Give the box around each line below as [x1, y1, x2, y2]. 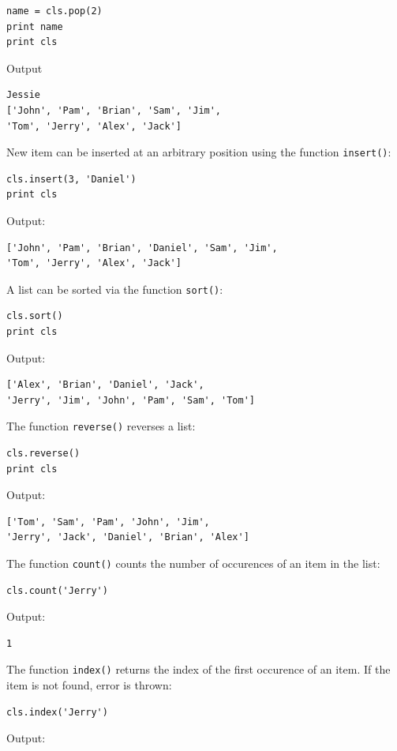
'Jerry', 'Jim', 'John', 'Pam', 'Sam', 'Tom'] [6, 394, 255, 406]
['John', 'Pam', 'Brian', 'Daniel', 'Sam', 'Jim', [6, 242, 278, 253]
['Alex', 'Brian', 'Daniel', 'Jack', [6, 379, 204, 391]
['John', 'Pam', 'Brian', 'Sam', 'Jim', [6, 104, 222, 116]
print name [6, 21, 63, 32]
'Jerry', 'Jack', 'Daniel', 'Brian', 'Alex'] [6, 531, 249, 543]
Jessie [6, 89, 40, 101]
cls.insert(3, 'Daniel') [6, 173, 137, 185]
